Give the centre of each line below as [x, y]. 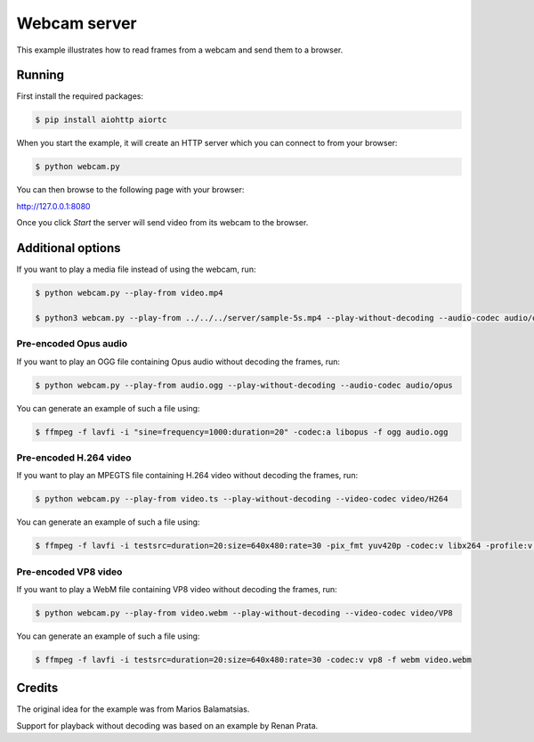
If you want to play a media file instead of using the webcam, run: [136, 269]
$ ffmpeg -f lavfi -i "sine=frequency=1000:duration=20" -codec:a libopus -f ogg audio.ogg [242, 432]
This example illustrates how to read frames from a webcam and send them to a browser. [180, 50]
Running [40, 75]
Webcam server [77, 23]
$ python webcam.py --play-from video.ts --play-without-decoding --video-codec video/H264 [242, 499]
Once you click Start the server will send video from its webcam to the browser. [162, 223]
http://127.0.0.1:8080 [53, 206]
